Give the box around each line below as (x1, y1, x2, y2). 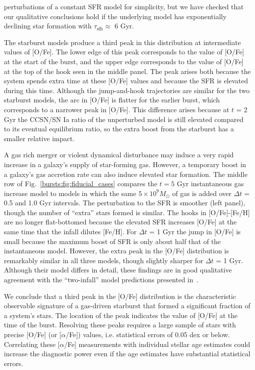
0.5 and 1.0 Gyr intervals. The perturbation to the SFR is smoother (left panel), (4, 197, 246, 208)
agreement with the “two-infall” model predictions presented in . (4, 274, 199, 285)
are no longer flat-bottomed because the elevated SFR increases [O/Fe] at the (4, 217, 237, 227)
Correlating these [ (4, 339, 60, 349)
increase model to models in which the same (4, 188, 136, 198)
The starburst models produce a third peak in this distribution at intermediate (4, 37, 241, 47)
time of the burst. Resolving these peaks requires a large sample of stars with (4, 320, 236, 330)
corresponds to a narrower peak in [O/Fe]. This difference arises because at (4, 104, 229, 114)
